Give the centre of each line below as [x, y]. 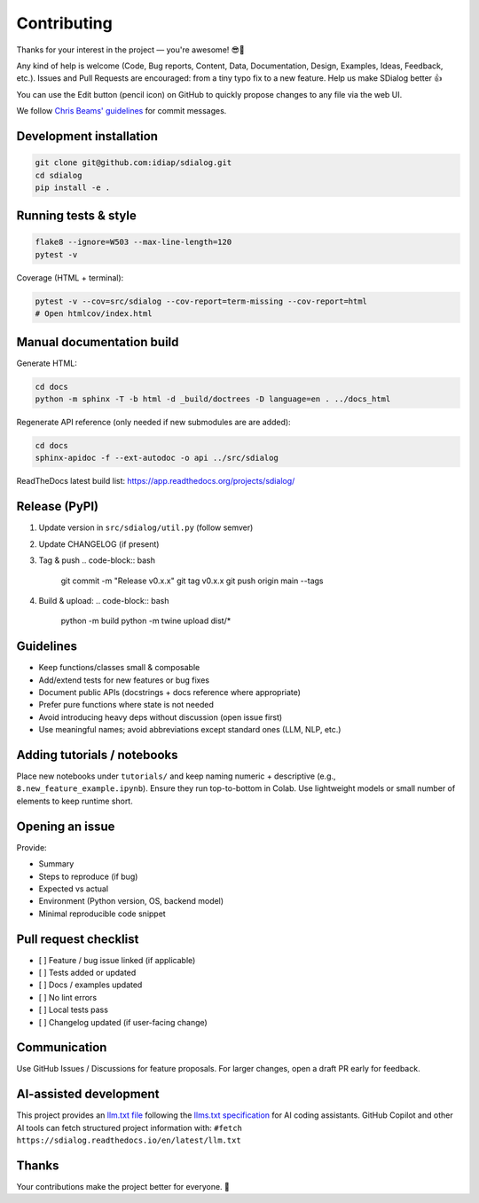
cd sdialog [59, 175]
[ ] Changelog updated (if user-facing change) [123, 1022]
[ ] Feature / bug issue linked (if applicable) [117, 960]
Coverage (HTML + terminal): [70, 277]
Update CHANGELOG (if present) [99, 544]
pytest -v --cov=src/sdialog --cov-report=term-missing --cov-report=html [201, 301]
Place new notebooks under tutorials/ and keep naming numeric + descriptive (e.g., [176, 776]
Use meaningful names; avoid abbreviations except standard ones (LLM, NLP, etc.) [190, 730]
